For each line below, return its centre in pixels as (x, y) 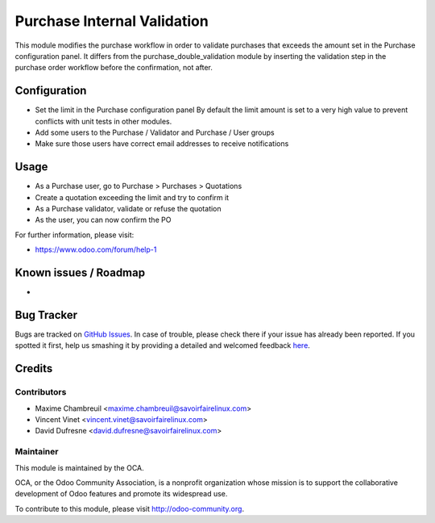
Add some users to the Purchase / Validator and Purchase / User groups (155, 132)
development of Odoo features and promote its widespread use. (121, 494)
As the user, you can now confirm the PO (103, 220)
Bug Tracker (46, 315)
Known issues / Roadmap (80, 273)
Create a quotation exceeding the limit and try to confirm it (132, 197)
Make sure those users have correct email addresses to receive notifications (162, 144)
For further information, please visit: (75, 235)
